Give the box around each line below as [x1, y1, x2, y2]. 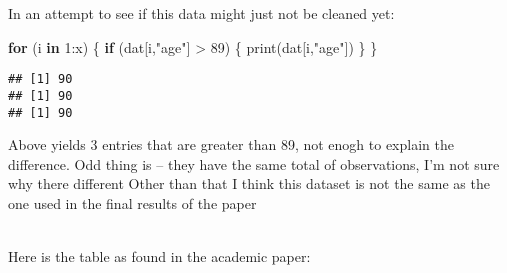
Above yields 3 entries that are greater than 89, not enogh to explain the [8, 134, 454, 155]
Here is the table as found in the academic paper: [8, 246, 311, 267]
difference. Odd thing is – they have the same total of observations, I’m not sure [8, 153, 500, 174]
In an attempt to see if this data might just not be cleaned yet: [8, 3, 395, 23]
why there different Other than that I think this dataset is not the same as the [8, 173, 490, 194]
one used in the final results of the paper [8, 192, 257, 213]
